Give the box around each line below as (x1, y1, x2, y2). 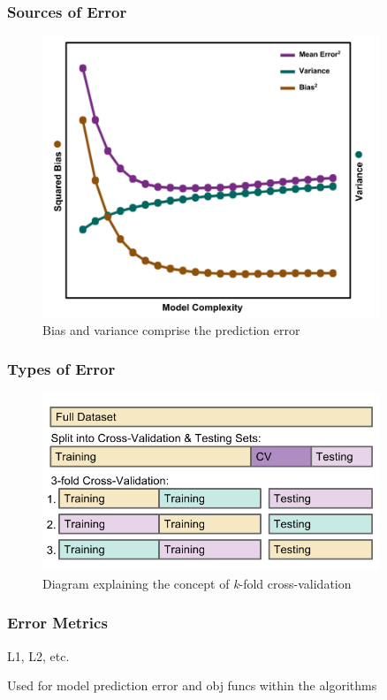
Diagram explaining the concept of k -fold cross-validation (42, 574, 352, 592)
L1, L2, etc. (7, 646, 70, 665)
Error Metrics (7, 612, 108, 634)
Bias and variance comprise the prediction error (42, 320, 300, 339)
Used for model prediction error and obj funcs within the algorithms (7, 676, 377, 695)
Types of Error (7, 358, 116, 380)
